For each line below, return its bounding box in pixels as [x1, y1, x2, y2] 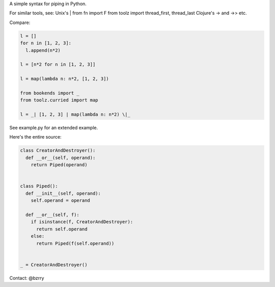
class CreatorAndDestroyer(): [20, 148, 96, 153]
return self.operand [36, 226, 88, 232]
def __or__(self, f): [25, 212, 80, 218]
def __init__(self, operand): [25, 190, 101, 196]
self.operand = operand [31, 198, 90, 203]
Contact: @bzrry [9, 275, 44, 281]
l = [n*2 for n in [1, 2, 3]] [20, 62, 96, 67]
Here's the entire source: [9, 134, 62, 140]
